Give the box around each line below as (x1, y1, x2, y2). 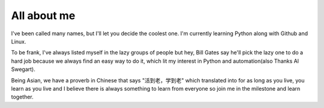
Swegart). (11, 66, 36, 73)
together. (11, 93, 34, 101)
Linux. (11, 38, 26, 45)
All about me (11, 9, 76, 22)
